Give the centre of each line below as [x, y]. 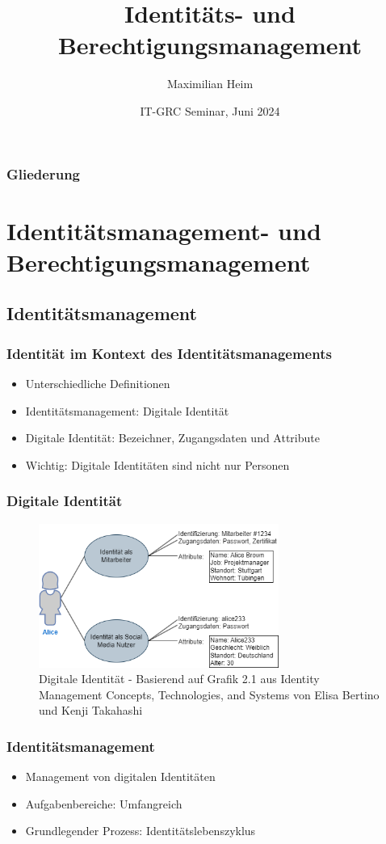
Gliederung [43, 173]
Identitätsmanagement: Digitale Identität [127, 410]
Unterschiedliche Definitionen [98, 383]
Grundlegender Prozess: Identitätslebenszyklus [141, 831]
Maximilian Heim [210, 84]
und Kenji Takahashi [91, 710]
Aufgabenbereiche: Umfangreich [104, 803]
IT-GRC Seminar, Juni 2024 [210, 110]
